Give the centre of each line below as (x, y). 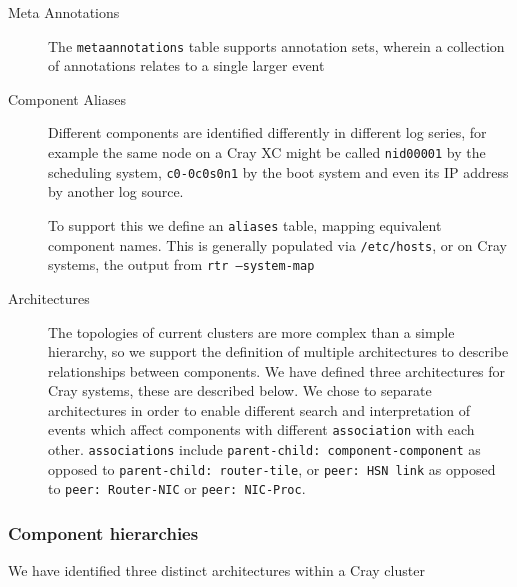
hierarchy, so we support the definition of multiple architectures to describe (278, 351)
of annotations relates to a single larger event (186, 65)
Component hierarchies (103, 533)
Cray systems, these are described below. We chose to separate (240, 390)
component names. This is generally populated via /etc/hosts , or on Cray (277, 244)
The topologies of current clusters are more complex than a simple (251, 331)
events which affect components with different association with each (261, 429)
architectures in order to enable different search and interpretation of (259, 409)
